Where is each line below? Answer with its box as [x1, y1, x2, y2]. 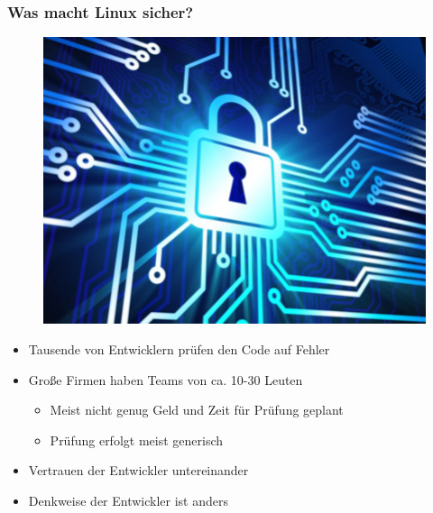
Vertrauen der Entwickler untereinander [28, 461, 249, 480]
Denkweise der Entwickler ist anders [28, 491, 229, 510]
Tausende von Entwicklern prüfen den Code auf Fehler [28, 340, 330, 359]
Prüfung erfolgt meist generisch [50, 430, 224, 449]
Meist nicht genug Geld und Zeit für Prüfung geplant [50, 400, 344, 419]
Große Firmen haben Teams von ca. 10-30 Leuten [28, 370, 303, 389]
